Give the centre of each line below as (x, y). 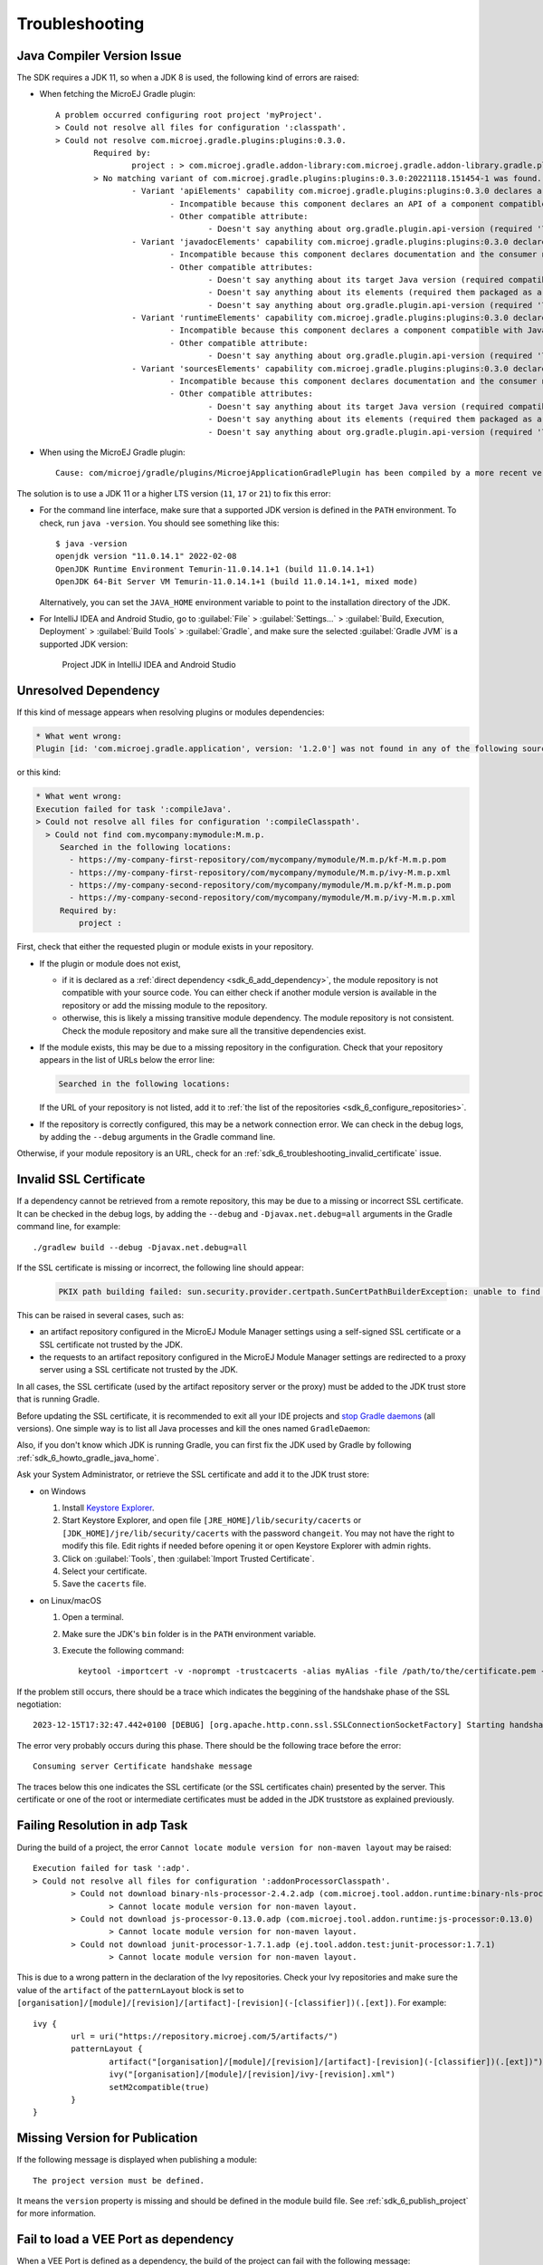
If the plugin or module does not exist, (110, 963)
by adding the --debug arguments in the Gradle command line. (157, 1137)
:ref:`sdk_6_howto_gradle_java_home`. (88, 1458)
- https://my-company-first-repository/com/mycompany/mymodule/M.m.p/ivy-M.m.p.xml (260, 872)
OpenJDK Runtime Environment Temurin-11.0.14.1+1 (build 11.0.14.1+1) (215, 569)
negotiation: (39, 1704)
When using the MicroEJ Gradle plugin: (112, 452)
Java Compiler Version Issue (99, 56)
